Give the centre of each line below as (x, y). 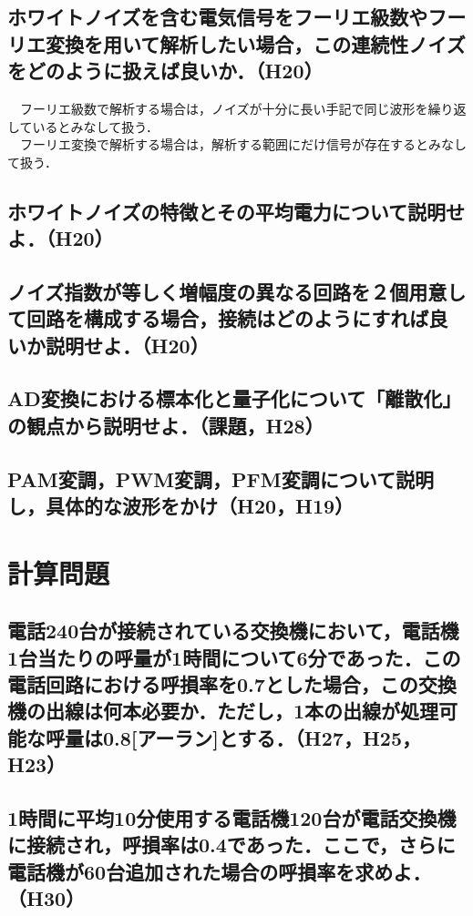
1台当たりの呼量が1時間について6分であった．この (234, 657)
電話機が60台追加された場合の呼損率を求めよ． (220, 871)
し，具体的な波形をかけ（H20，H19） (181, 506)
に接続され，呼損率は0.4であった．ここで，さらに (231, 845)
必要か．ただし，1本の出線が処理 (290, 711)
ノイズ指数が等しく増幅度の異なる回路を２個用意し (237, 291)
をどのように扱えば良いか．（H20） (165, 71)
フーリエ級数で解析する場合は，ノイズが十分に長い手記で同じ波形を (224, 108)
